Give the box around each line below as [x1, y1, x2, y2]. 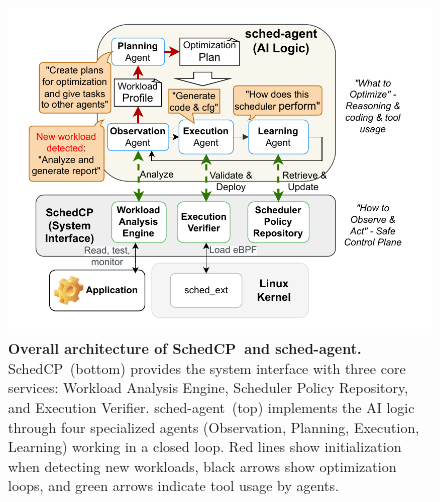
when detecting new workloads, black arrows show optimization [8, 455, 397, 476]
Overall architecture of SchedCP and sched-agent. [8, 338, 362, 359]
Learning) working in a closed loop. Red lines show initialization [8, 436, 402, 457]
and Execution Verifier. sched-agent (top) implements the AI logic [8, 396, 415, 417]
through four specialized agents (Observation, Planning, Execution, [8, 416, 420, 437]
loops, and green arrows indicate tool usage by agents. [8, 475, 339, 496]
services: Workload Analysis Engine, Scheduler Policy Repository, [8, 377, 409, 398]
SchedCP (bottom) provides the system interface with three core [8, 357, 406, 378]
